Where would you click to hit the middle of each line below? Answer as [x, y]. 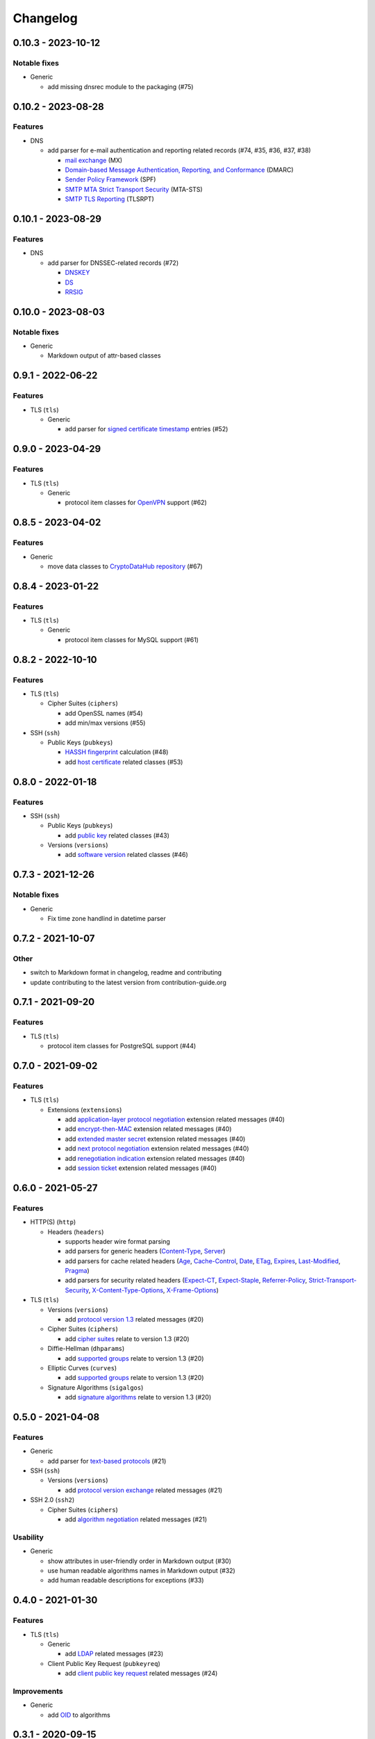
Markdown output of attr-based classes [104, 355]
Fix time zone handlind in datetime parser [107, 918]
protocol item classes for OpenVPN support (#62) [136, 503]
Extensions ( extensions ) [85, 1109]
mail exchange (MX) [94, 160]
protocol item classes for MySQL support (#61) [132, 639]
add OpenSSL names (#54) [104, 713]
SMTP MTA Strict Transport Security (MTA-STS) [134, 189]
